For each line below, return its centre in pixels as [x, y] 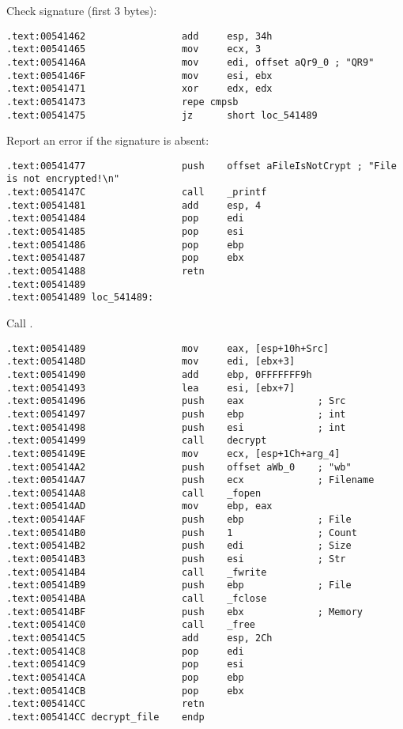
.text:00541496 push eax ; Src [176, 401]
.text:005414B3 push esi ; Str [176, 559]
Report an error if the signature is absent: [108, 140]
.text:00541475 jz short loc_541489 [162, 115]
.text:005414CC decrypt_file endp [105, 717]
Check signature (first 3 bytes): [82, 10]
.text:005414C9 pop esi [125, 665]
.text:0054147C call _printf [137, 193]
